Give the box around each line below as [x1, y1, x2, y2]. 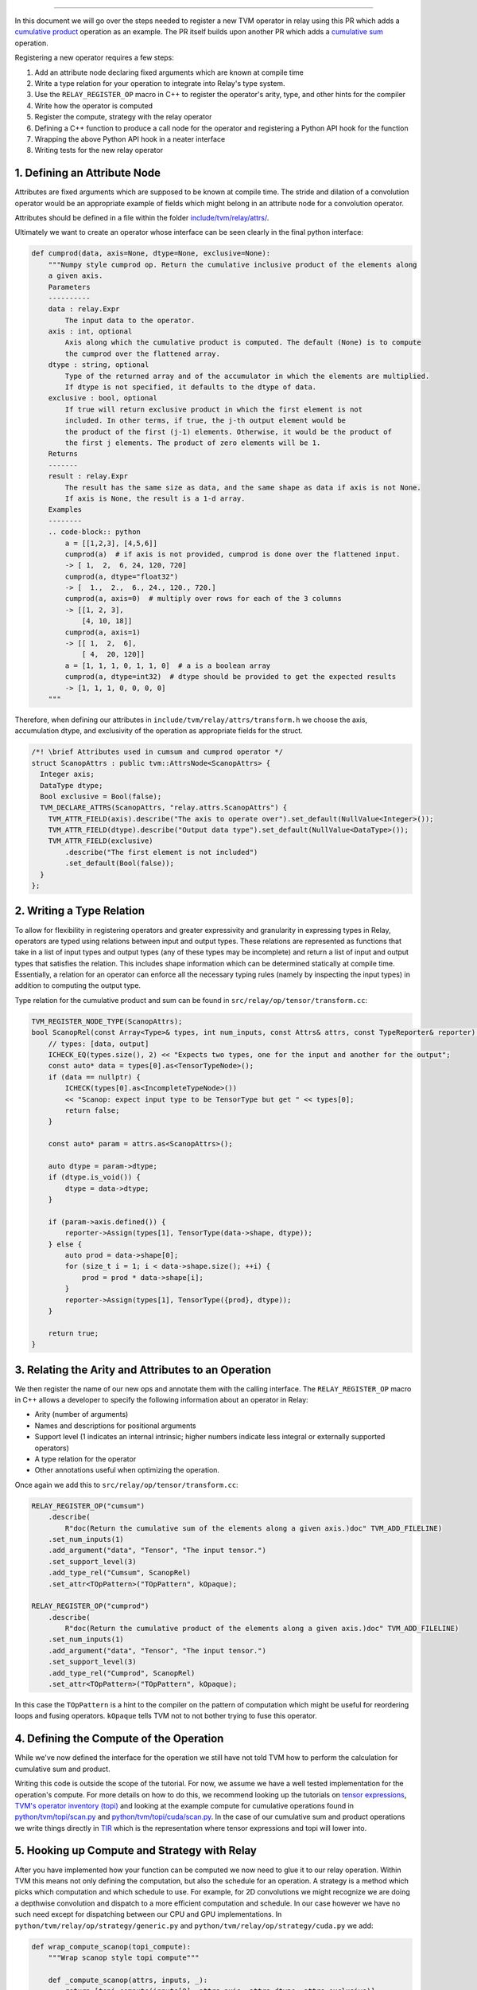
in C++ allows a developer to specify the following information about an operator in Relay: [14, 1395, 309, 1405]
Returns [48, 450, 79, 458]
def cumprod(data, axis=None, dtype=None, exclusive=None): [31, 249, 271, 258]
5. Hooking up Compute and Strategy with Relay [14, 1844, 258, 1858]
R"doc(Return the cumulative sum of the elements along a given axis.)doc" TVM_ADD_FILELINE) [64, 1524, 443, 1532]
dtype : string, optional [48, 361, 149, 369]
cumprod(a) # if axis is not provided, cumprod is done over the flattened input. [64, 549, 401, 559]
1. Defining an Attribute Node [14, 166, 161, 180]
